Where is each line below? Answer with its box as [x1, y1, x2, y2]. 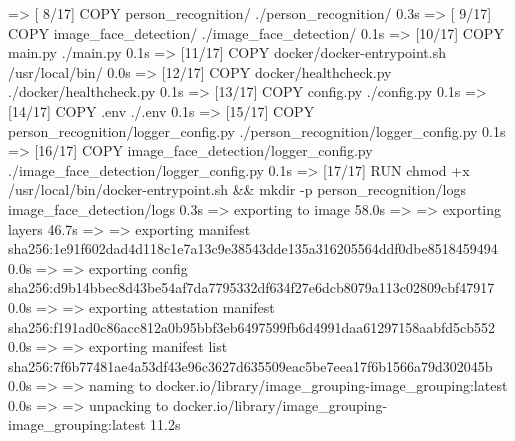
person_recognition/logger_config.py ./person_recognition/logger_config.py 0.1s [8, 120, 506, 141]
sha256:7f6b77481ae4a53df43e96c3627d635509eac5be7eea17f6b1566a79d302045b [8, 355, 493, 376]
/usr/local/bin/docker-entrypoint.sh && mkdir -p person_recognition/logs [8, 179, 466, 200]
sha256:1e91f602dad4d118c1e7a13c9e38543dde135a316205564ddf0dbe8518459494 [8, 238, 498, 259]
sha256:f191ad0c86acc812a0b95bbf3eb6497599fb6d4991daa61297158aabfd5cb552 [8, 316, 496, 337]
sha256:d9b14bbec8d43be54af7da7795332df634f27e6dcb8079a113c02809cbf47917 [8, 277, 495, 298]
